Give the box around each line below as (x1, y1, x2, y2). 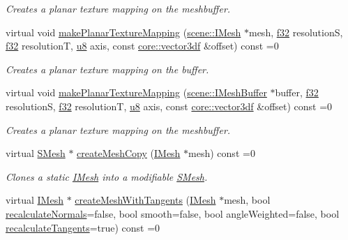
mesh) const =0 (188, 146, 255, 160)
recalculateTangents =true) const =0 (6, 220, 160, 234)
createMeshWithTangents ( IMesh (75, 193, 216, 207)
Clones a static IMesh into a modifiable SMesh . (6, 169, 208, 183)
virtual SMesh (6, 146, 66, 160)
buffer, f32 (275, 85, 319, 100)
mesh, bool (224, 193, 271, 207)
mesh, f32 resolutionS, (248, 24, 343, 39)
